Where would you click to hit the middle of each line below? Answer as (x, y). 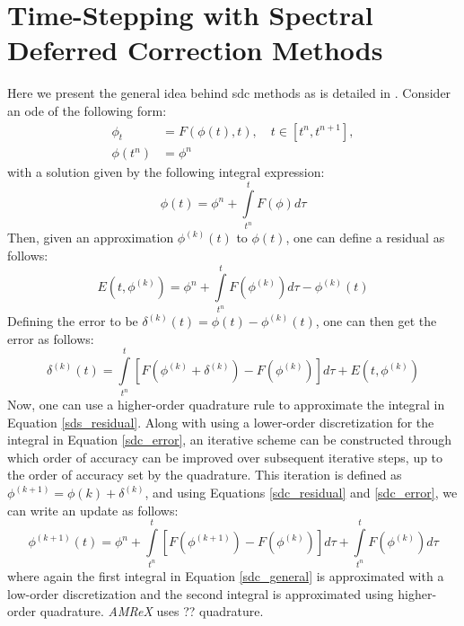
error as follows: (51, 338)
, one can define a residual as (365, 238)
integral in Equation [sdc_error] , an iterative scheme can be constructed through (230, 440)
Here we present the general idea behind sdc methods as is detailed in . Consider (229, 93)
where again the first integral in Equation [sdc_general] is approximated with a (226, 575)
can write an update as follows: (93, 510)
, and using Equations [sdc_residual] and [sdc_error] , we (301, 493)
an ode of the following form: (87, 110)
